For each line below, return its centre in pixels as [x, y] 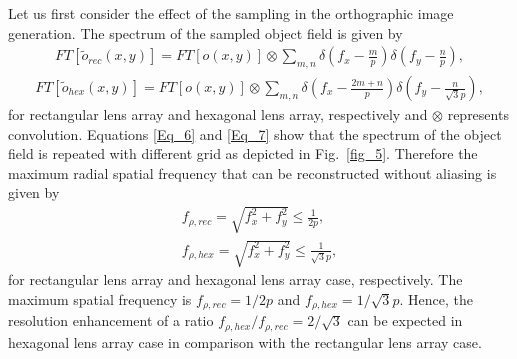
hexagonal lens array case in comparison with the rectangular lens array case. [245, 341]
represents [478, 114]
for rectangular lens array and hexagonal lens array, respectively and [218, 114]
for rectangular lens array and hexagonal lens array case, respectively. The [235, 279]
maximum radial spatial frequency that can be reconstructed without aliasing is [252, 172]
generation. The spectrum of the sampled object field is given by [205, 32]
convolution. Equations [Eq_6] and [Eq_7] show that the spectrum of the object [255, 133]
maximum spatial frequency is [100, 298]
